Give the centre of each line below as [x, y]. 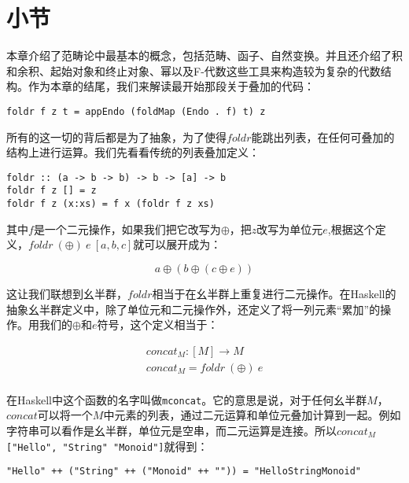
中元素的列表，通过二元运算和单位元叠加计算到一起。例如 [252, 415]
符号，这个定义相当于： [158, 324]
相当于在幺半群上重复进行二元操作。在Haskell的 [274, 293]
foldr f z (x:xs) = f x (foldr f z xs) [111, 204]
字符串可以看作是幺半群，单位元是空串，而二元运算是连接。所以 [171, 431]
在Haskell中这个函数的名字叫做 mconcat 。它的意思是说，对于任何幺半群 [187, 399]
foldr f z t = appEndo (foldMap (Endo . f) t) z [136, 111]
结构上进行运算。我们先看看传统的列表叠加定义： [133, 152]
